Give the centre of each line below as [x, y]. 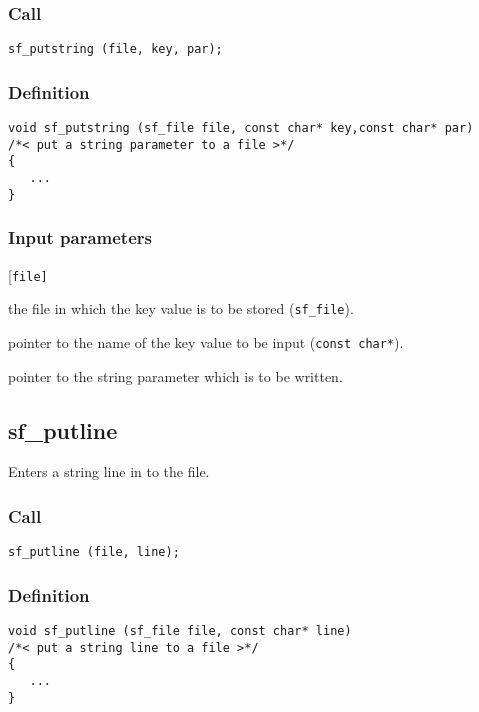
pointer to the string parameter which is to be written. [175, 375]
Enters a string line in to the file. [109, 471]
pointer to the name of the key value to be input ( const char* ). [206, 341]
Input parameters [80, 237]
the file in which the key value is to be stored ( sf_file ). [181, 308]
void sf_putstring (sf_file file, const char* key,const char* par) [241, 128]
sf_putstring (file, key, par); [115, 49]
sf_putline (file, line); [94, 552]
